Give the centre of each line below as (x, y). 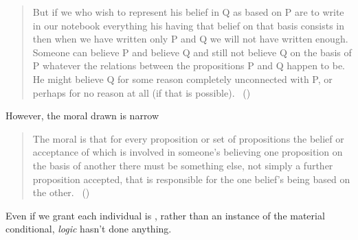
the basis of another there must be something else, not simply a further (183, 165)
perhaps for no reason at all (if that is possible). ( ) (142, 92)
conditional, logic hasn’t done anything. (89, 229)
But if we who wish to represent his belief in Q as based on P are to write (188, 12)
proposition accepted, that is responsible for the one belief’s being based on (191, 179)
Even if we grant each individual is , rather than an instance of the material (165, 215)
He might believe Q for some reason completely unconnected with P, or (182, 79)
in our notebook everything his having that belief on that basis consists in (189, 25)
